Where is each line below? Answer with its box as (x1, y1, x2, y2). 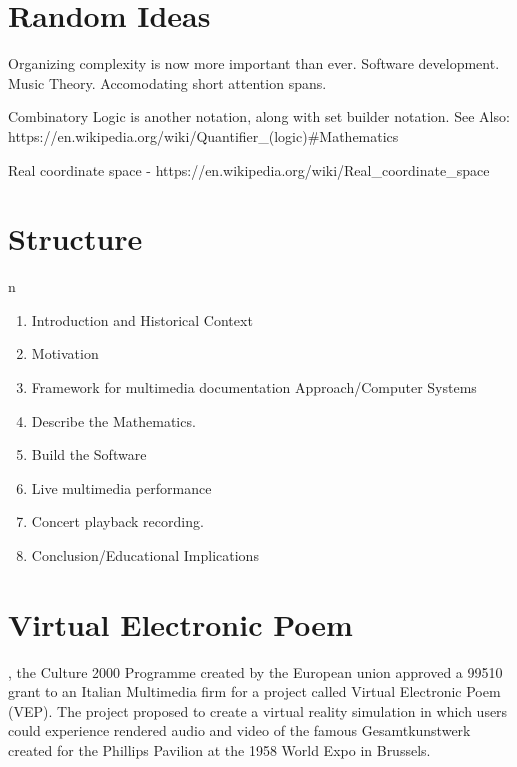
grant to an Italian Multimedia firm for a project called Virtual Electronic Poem (8, 681, 501, 702)
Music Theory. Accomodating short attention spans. (8, 72, 327, 93)
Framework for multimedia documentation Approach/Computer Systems (31, 377, 477, 397)
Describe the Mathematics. (31, 410, 196, 431)
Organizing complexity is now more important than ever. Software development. (8, 53, 500, 74)
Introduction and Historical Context (31, 309, 253, 330)
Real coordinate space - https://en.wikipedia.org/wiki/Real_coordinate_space (8, 159, 490, 180)
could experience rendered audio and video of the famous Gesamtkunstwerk (8, 720, 471, 741)
